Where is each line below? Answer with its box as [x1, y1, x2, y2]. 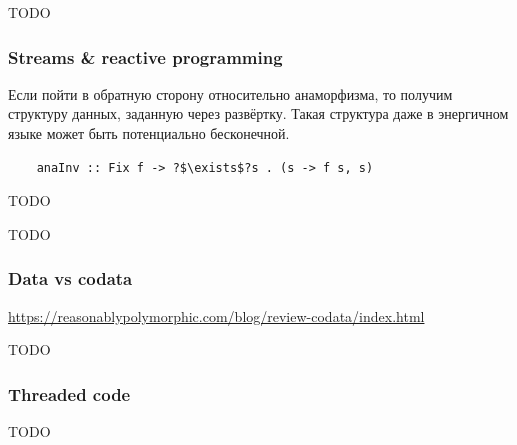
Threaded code [8, 381, 131, 406]
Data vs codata [8, 266, 133, 291]
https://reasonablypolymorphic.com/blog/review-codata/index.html [8, 305, 425, 326]
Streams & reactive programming [8, 44, 283, 69]
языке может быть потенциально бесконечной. [8, 123, 290, 143]
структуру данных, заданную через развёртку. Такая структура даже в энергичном [8, 103, 509, 124]
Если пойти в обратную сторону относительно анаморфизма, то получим [8, 83, 453, 104]
